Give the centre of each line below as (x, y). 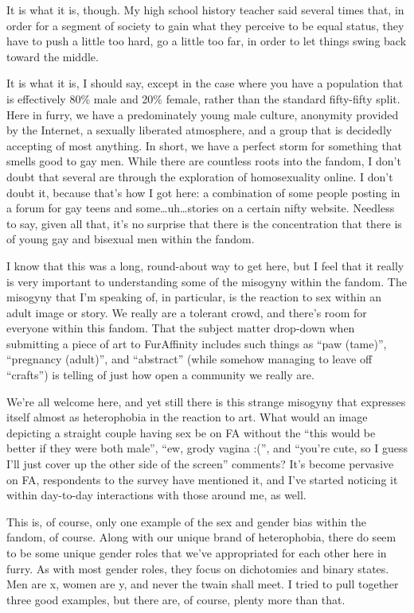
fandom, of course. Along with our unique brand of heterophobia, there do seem (201, 537)
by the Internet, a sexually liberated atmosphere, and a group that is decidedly (199, 130)
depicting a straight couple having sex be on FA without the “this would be (191, 432)
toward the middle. (53, 56)
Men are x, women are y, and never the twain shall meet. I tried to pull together (203, 584)
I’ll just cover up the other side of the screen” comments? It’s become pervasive (200, 464)
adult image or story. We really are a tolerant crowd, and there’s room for (187, 312)
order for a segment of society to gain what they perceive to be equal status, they (205, 25)
